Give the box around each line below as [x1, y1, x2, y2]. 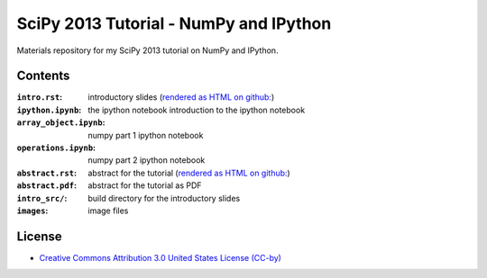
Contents [16, 68, 70, 84]
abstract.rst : [16, 167, 77, 178]
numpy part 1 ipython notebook [87, 130, 204, 140]
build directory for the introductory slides [87, 193, 241, 203]
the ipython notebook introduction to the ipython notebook [87, 104, 306, 115]
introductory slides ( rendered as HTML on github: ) [87, 92, 275, 103]
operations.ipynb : [16, 142, 96, 153]
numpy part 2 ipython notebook [87, 155, 206, 166]
